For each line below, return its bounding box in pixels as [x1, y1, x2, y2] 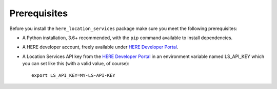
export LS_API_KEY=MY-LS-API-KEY [31, 72, 115, 78]
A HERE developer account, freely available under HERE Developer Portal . [22, 44, 179, 50]
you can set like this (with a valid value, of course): [22, 61, 130, 67]
